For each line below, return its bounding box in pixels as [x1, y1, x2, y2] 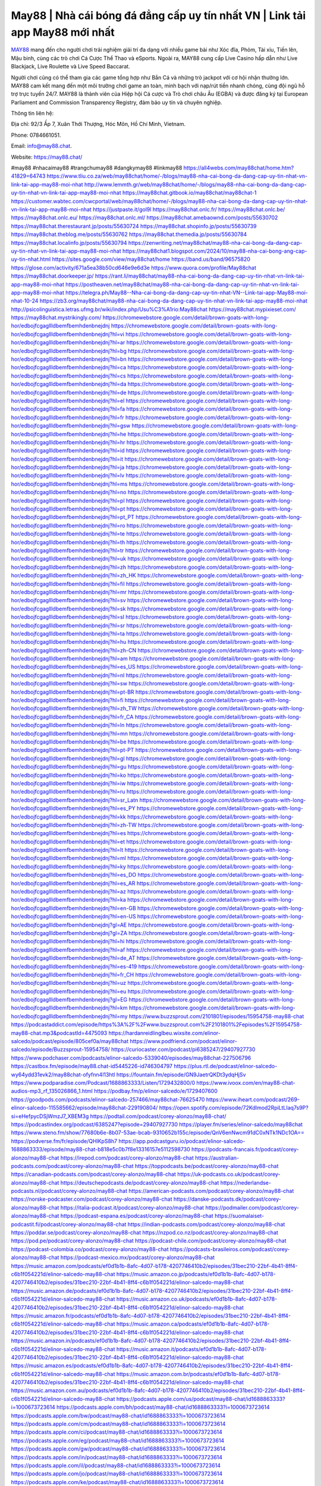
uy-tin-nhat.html [11, 256, 51, 263]
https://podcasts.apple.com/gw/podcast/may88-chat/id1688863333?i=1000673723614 [11, 1445, 226, 1453]
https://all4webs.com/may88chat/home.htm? [183, 164, 294, 172]
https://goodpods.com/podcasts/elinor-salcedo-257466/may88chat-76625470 [11, 1095, 205, 1103]
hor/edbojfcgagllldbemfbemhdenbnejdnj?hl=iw [11, 779, 126, 787]
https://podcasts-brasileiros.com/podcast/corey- [169, 1245, 290, 1252]
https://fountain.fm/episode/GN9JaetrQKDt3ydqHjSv [116, 1071, 246, 1078]
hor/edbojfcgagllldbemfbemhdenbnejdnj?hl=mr [11, 588, 127, 596]
